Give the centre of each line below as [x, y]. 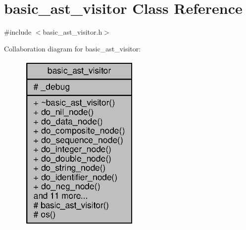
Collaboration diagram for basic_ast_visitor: [73, 48]
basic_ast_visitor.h [73, 32]
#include [18, 32]
